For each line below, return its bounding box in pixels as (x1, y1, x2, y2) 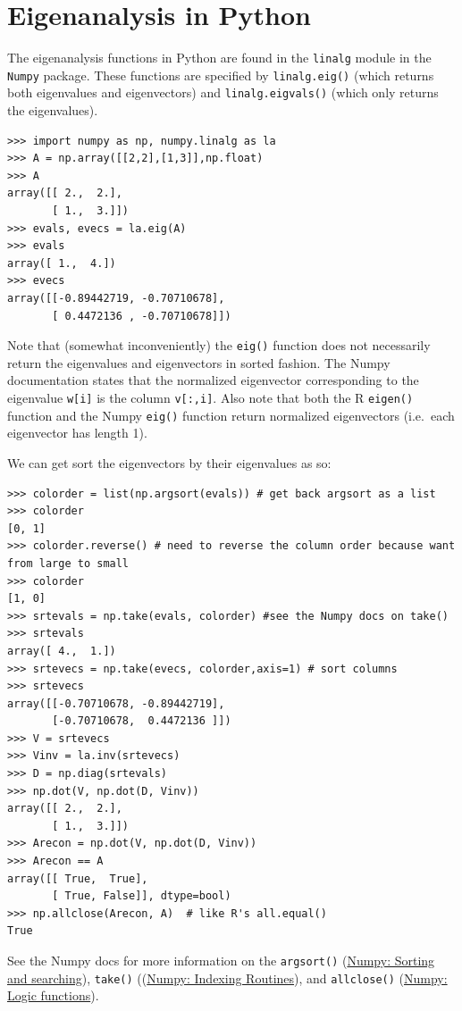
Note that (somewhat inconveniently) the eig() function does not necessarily (7, 336, 431, 355)
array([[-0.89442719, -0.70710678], (7, 292, 225, 305)
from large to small (7, 556, 130, 570)
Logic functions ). (7, 986, 99, 1005)
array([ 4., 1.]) (7, 644, 116, 657)
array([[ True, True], (7, 872, 148, 885)
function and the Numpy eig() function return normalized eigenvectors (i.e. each (7, 405, 455, 424)
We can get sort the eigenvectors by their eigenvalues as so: (7, 453, 332, 472)
